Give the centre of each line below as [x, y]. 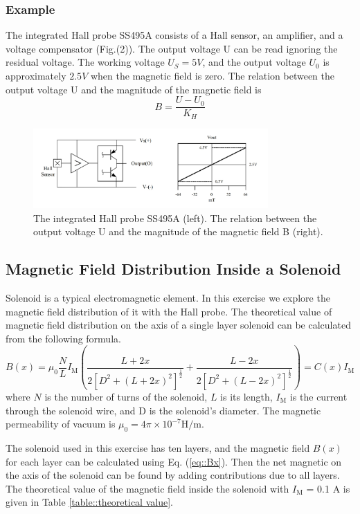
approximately [36, 75]
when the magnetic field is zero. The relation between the [213, 75]
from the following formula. [63, 338]
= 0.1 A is [328, 488]
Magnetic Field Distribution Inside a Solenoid [173, 269]
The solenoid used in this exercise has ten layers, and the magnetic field [158, 447]
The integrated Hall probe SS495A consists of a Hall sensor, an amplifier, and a [174, 35]
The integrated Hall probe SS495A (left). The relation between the [175, 218]
